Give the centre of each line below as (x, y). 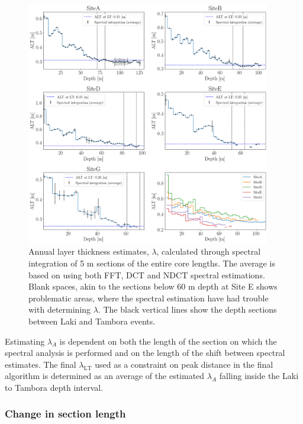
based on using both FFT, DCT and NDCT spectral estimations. (147, 274)
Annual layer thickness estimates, (89, 251)
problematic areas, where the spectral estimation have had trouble (149, 298)
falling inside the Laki (259, 376)
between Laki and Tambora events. (92, 321)
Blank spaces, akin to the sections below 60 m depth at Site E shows (153, 286)
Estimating (25, 341)
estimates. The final (41, 364)
